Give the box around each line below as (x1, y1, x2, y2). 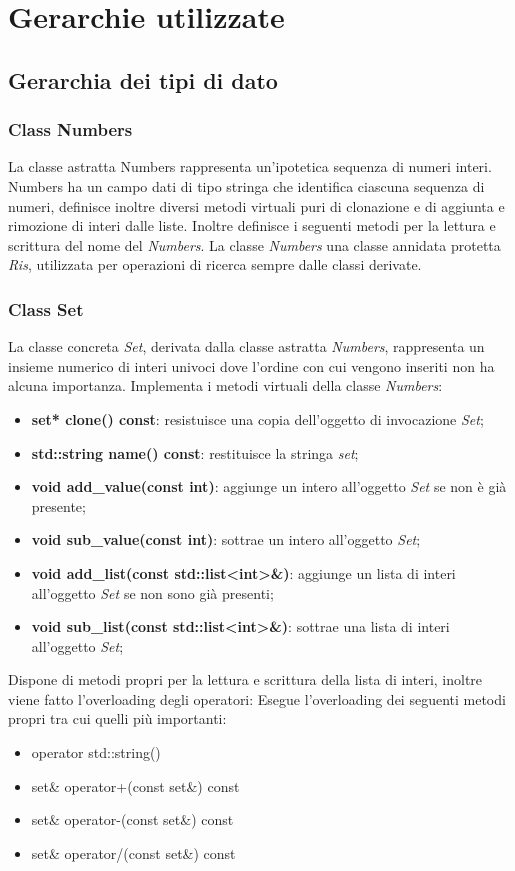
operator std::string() (31, 742, 161, 763)
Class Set (8, 296, 84, 321)
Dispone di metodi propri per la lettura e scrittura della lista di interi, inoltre (8, 669, 483, 690)
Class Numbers (8, 117, 133, 142)
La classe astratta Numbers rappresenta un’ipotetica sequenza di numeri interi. (8, 156, 492, 177)
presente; (31, 495, 86, 516)
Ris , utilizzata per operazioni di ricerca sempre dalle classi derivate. (8, 254, 422, 275)
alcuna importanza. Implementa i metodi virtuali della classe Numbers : (8, 375, 443, 396)
